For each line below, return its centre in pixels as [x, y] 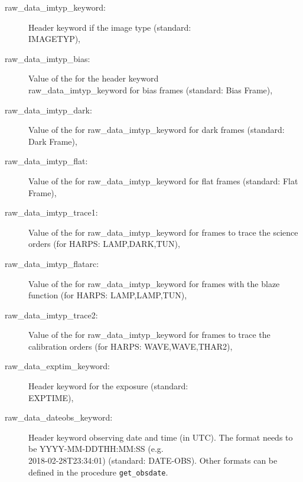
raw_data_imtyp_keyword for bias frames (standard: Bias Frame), [151, 89]
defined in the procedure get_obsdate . [98, 472]
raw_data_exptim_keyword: [57, 366]
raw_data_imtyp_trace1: [51, 212]
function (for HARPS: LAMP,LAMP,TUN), [108, 295]
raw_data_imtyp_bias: [48, 58]
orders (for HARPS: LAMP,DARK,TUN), [104, 244]
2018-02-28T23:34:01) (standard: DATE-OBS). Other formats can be [153, 460]
